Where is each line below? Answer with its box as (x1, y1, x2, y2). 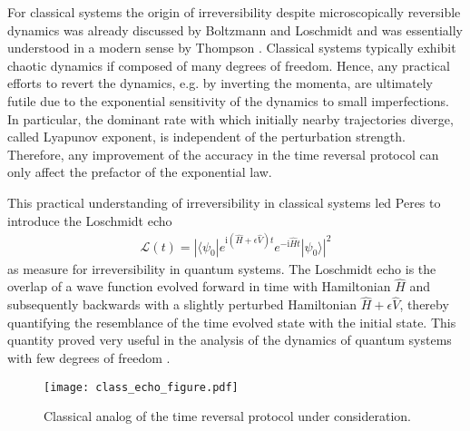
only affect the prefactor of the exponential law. (7, 162, 272, 181)
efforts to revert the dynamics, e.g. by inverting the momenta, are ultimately (7, 73, 433, 93)
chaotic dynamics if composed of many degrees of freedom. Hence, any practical (7, 55, 450, 74)
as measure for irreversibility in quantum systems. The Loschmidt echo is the (7, 259, 436, 278)
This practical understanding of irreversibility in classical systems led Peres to (7, 192, 441, 211)
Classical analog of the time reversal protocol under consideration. (44, 407, 411, 426)
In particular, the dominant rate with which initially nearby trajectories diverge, (7, 109, 454, 128)
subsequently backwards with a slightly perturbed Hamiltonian (7, 295, 357, 314)
